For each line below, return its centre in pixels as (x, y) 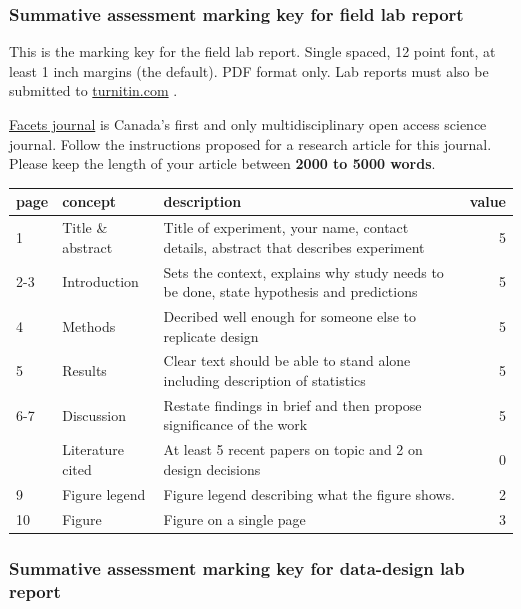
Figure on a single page (234, 518)
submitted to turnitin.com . (93, 90)
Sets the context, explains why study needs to (303, 271)
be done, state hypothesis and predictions (290, 291)
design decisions (212, 468)
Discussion (94, 414)
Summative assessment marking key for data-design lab (237, 567)
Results (84, 370)
